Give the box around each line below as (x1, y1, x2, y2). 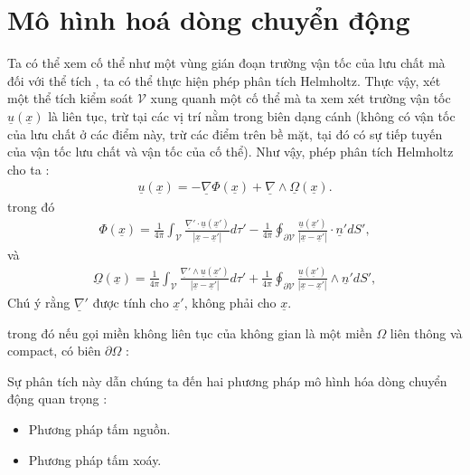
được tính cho (92, 293, 169, 312)
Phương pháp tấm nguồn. (28, 420, 171, 438)
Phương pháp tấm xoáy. (28, 450, 162, 469)
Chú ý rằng (7, 293, 70, 312)
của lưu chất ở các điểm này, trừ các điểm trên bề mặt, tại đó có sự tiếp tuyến (7, 124, 443, 143)
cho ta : (7, 159, 50, 178)
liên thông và (390, 323, 463, 342)
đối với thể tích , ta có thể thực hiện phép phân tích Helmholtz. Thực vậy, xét (7, 71, 441, 90)
